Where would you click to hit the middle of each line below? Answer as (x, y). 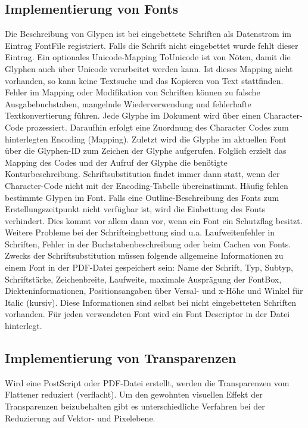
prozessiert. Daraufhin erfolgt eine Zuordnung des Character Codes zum (158, 127)
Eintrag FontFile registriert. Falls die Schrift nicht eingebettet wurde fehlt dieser (152, 45)
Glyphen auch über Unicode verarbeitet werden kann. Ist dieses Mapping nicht (149, 68)
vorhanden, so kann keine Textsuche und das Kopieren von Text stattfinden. (144, 80)
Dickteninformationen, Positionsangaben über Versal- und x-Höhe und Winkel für (154, 291)
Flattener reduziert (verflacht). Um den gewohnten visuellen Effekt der (134, 394)
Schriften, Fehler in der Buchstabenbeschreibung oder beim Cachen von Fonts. (148, 244)
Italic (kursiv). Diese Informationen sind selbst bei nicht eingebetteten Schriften (151, 302)
